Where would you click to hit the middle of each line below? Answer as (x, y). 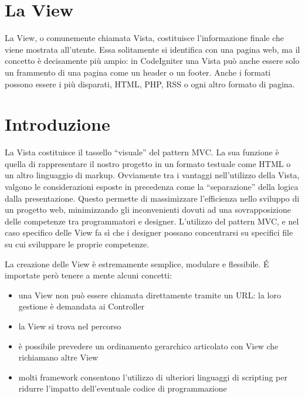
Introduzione (57, 124)
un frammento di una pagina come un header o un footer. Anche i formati (138, 72)
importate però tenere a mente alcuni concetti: (89, 275)
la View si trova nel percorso (70, 326)
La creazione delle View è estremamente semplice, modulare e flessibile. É (137, 263)
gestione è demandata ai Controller (82, 306)
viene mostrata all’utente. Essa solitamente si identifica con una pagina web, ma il (152, 49)
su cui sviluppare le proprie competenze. (77, 244)
